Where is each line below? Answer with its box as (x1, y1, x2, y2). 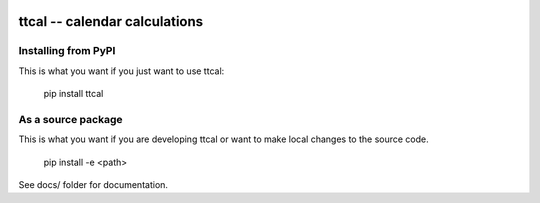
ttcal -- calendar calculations (18, 13, 204, 30)
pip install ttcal (43, 88, 104, 100)
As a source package (18, 112, 123, 126)
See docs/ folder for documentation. (18, 179, 169, 191)
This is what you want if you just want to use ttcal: (18, 65, 225, 77)
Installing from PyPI (18, 44, 116, 58)
